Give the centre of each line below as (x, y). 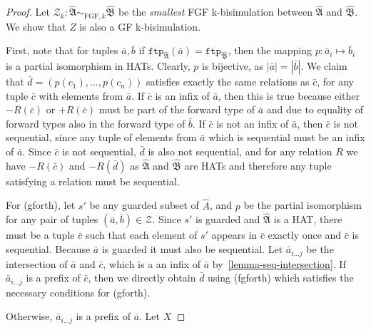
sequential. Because (48, 249)
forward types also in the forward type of (96, 123)
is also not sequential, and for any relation (240, 151)
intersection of (37, 263)
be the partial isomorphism (303, 205)
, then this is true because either (289, 95)
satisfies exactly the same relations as (228, 82)
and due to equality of (315, 109)
